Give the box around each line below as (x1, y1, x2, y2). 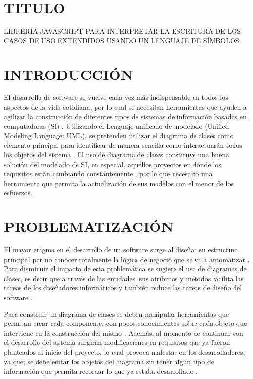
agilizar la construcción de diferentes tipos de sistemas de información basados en (4, 111, 247, 121)
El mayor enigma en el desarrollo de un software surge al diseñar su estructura (4, 245, 238, 255)
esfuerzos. (4, 188, 33, 198)
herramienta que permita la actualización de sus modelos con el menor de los (4, 178, 234, 188)
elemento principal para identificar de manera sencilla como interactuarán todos (4, 140, 242, 150)
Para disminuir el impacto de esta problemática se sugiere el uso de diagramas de (4, 264, 247, 274)
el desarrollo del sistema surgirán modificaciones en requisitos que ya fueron (4, 337, 230, 347)
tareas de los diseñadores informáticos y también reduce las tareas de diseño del (4, 283, 242, 293)
